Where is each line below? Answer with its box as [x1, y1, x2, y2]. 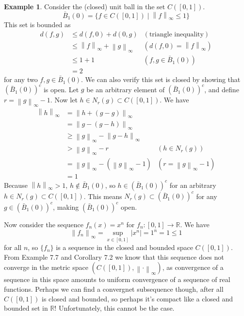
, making [53, 201, 79, 212]
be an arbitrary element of [86, 84, 165, 94]
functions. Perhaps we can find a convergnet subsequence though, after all [4, 284, 224, 294]
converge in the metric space [4, 262, 88, 272]
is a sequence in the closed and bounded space [56, 242, 193, 252]
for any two [4, 74, 38, 84]
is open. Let [43, 84, 79, 94]
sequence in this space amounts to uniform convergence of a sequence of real [4, 274, 230, 284]
